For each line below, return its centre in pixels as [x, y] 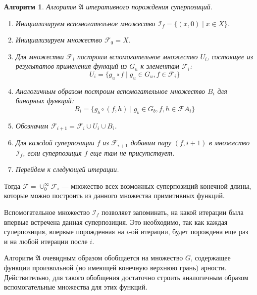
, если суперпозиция [52, 152]
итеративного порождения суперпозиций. [149, 6]
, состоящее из [230, 56]
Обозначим [32, 125]
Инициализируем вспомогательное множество [85, 23]
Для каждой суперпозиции [55, 143]
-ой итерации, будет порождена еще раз [188, 232]
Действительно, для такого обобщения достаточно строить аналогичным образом [126, 277]
